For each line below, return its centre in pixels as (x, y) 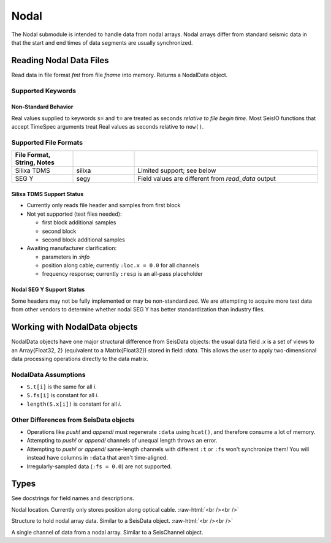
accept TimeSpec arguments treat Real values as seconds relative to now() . (108, 127)
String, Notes (35, 162)
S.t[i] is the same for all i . (62, 387)
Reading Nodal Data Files (60, 60)
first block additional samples (79, 222)
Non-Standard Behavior (42, 107)
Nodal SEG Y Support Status (48, 290)
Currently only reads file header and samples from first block (104, 205)
